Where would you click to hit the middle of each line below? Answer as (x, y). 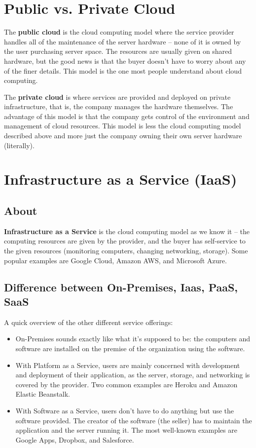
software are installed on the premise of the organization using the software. (130, 348)
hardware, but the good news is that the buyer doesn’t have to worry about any (125, 61)
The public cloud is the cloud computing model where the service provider (119, 32)
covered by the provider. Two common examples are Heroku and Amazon (127, 384)
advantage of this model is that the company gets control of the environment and (127, 116)
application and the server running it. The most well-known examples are (126, 430)
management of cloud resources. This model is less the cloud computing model (123, 126)
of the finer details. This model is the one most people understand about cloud (123, 70)
